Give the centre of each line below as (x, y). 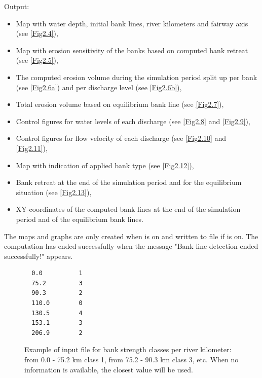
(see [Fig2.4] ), (37, 33)
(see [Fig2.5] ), (37, 60)
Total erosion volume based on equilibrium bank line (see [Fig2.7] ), (120, 104)
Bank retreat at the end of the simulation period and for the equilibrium (129, 182)
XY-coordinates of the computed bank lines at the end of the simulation (128, 209)
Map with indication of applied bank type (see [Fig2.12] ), (105, 165)
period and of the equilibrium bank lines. (80, 219)
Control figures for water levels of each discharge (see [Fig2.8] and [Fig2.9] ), (133, 121)
